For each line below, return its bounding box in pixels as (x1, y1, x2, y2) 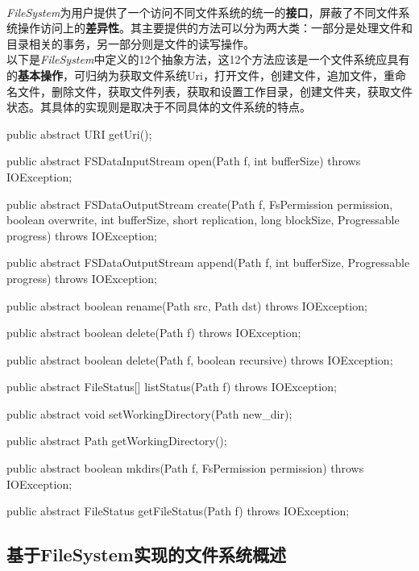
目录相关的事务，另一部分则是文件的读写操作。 (6, 35, 255, 52)
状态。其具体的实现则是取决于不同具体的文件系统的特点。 (6, 98, 311, 115)
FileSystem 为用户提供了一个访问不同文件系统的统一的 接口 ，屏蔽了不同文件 (6, 3, 399, 20)
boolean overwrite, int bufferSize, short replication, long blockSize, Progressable (6, 211, 400, 228)
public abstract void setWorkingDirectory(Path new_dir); (6, 405, 292, 422)
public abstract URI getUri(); (6, 125, 152, 142)
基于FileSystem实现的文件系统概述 (6, 542, 286, 567)
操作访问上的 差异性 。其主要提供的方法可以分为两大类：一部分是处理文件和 (17, 19, 413, 36)
